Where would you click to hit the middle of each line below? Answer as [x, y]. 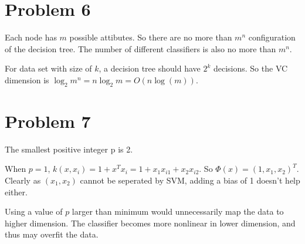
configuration [272, 37]
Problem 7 [48, 121]
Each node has [31, 37]
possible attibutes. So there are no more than [151, 37]
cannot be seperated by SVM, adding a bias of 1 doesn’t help [190, 180]
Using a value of [34, 211]
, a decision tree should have [150, 68]
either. [16, 192]
